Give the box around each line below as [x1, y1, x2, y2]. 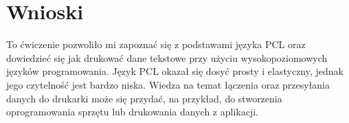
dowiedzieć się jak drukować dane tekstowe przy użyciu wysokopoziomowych [6, 50, 328, 65]
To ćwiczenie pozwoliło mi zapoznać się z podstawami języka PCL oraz [6, 37, 306, 52]
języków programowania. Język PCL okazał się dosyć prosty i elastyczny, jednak [6, 64, 344, 78]
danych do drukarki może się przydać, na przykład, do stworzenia [6, 91, 282, 105]
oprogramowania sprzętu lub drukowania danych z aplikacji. [6, 104, 258, 119]
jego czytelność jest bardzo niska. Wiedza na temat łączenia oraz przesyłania [6, 77, 330, 91]
